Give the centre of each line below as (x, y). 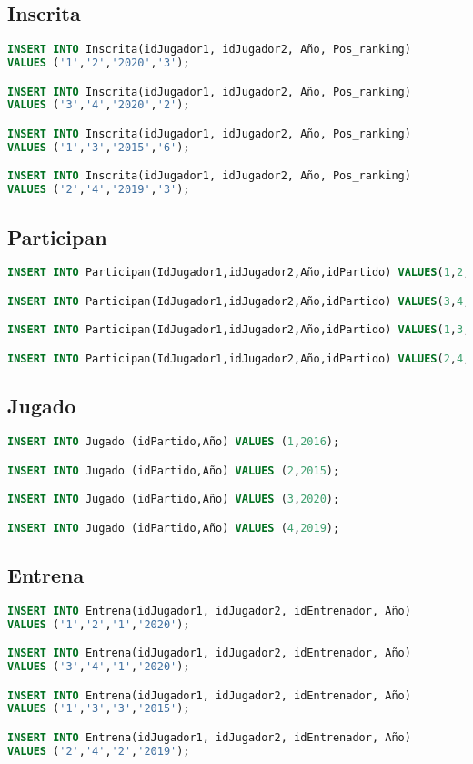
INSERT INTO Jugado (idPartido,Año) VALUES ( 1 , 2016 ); (174, 442)
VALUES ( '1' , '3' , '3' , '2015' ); (99, 709)
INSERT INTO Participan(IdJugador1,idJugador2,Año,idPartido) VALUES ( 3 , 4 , (239, 301)
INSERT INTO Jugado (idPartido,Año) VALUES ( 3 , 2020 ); (174, 499)
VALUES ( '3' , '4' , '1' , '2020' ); (99, 667)
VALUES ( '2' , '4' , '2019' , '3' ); (99, 190)
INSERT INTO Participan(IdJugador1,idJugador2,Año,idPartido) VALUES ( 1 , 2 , (239, 273)
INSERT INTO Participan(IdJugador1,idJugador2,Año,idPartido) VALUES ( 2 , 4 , (239, 358)
